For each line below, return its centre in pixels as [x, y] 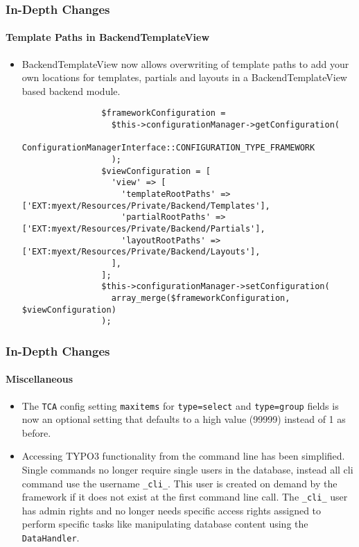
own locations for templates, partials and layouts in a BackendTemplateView [184, 77]
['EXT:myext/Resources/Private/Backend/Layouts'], [141, 252]
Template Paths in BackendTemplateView [108, 37]
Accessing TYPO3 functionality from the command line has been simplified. [183, 456]
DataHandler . [51, 538]
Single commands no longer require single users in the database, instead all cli [187, 469]
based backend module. [71, 90]
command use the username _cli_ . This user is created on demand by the [179, 483]
